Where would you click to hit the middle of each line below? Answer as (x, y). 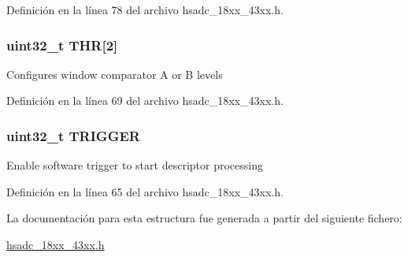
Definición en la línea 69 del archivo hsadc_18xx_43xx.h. (145, 101)
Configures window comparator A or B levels (115, 74)
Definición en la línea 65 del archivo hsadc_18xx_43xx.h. (145, 191)
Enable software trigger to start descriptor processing (135, 165)
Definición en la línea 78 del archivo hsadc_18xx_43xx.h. (145, 9)
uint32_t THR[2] (62, 45)
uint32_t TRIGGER (73, 135)
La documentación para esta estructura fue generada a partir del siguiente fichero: (204, 218)
